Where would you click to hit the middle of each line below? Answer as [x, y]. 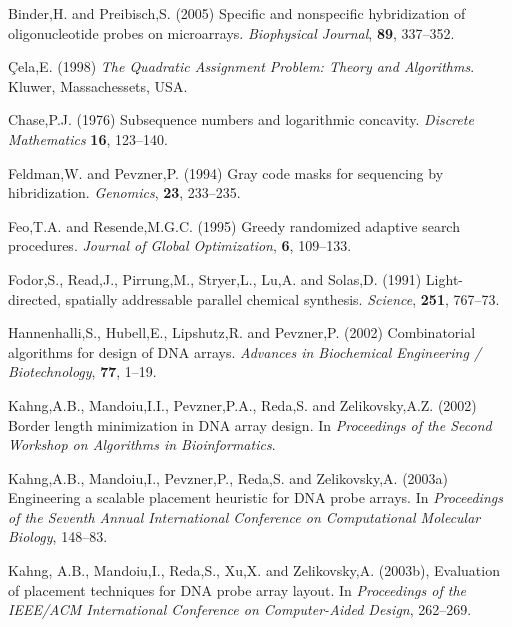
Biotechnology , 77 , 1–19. [82, 371]
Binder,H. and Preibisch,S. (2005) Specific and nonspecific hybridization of [237, 13]
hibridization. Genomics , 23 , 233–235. [124, 192]
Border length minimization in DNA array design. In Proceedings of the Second [250, 424]
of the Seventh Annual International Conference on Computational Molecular [244, 516]
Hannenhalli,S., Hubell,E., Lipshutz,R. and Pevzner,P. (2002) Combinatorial [242, 332]
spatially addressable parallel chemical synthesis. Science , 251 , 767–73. [282, 298]
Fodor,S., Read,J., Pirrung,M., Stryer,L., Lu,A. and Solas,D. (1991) [215, 278]
